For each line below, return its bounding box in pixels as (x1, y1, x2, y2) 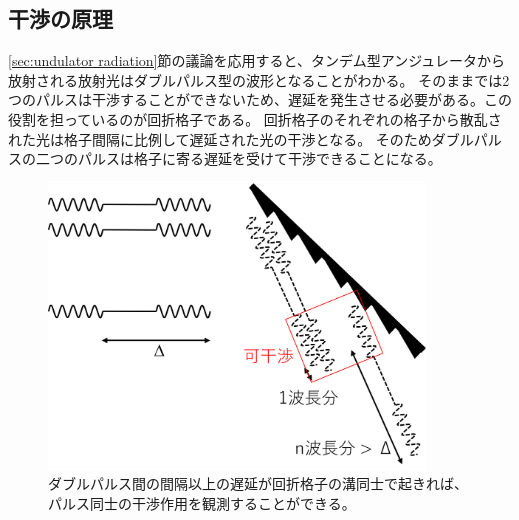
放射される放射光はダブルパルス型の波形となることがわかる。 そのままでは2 (8, 69, 510, 90)
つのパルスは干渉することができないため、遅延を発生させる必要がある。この (8, 89, 512, 110)
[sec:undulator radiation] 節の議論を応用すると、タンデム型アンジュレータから (8, 50, 505, 71)
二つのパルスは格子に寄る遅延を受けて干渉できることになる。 (35, 148, 442, 169)
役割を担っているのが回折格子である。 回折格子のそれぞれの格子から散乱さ (8, 108, 502, 129)
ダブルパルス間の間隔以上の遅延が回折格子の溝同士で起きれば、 (48, 473, 468, 494)
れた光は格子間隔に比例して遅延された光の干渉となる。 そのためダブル (8, 128, 474, 149)
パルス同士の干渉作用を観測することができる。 (48, 492, 356, 513)
